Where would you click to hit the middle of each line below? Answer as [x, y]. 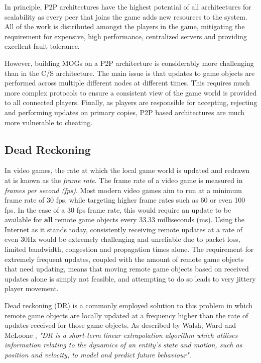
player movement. [32, 288]
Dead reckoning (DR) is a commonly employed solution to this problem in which [128, 305]
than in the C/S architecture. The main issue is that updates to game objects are [130, 73]
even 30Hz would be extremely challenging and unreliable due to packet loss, [122, 239]
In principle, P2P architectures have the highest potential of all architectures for [128, 7]
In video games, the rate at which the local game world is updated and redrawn [127, 170]
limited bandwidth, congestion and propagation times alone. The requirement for [129, 249]
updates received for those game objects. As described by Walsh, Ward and [120, 325]
